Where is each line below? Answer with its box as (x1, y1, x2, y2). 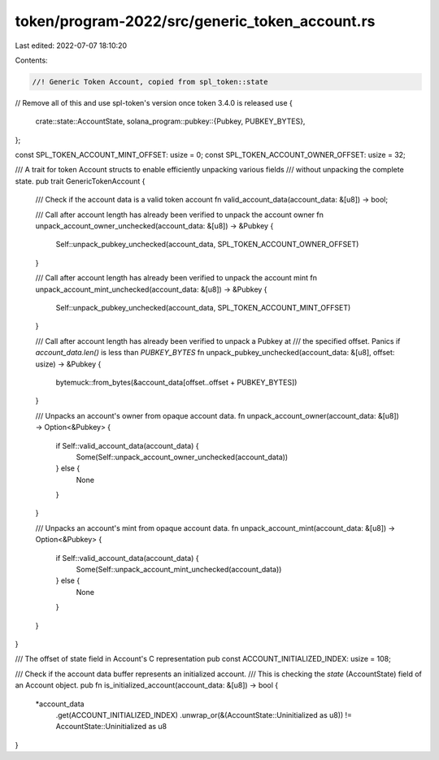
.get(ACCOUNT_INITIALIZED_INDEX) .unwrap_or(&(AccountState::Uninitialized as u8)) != (55, 710, 353, 719)
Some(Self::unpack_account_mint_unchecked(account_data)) (76, 565, 282, 575)
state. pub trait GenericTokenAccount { (15, 176, 146, 186)
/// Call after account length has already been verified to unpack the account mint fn (35, 273, 317, 283)
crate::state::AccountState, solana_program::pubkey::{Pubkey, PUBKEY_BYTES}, (35, 116, 306, 126)
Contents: (15, 55, 48, 65)
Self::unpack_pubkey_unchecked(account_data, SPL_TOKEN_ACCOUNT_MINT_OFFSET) (55, 302, 351, 312)
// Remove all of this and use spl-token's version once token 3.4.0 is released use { (15, 98, 293, 107)
